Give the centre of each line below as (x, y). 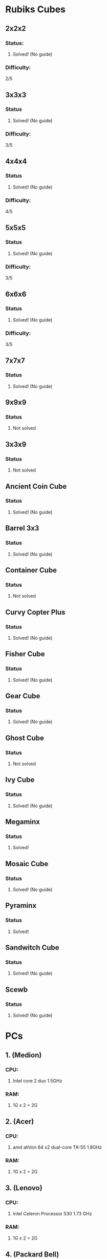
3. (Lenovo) (24, 1188)
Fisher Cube (25, 654)
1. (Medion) (24, 1055)
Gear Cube (23, 696)
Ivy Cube (20, 780)
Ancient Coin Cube (36, 486)
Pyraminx (21, 905)
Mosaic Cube (27, 864)
